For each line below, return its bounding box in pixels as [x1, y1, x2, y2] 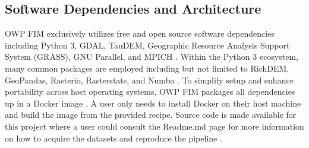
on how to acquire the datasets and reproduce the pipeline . [5, 131, 222, 144]
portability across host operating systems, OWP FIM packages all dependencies [5, 85, 295, 98]
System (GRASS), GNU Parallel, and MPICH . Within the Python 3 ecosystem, [5, 50, 298, 63]
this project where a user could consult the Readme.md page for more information [5, 120, 304, 132]
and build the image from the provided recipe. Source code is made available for [5, 108, 297, 121]
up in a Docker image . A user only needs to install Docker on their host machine [5, 96, 301, 109]
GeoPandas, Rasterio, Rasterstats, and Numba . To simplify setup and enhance [5, 73, 294, 86]
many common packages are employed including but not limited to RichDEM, [5, 62, 289, 74]
